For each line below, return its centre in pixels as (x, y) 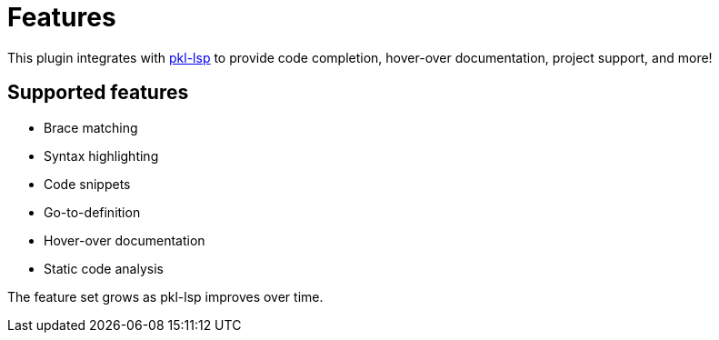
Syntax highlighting (101, 155)
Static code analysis (104, 268)
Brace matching (91, 127)
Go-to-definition (92, 212)
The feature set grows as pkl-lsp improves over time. (165, 296)
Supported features (98, 93)
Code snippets (87, 184)
